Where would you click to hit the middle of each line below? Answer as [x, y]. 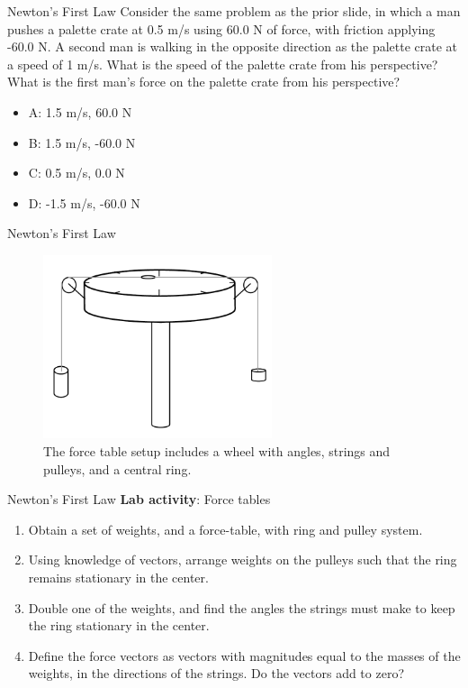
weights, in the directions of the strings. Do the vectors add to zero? [216, 673]
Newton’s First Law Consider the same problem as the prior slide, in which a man [234, 11]
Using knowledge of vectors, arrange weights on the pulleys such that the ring [243, 560]
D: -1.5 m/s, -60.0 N [84, 202]
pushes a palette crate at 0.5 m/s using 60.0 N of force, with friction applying [221, 28]
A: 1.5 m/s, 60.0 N [80, 111]
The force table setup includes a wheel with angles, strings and [217, 451]
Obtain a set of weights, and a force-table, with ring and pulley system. [225, 529]
